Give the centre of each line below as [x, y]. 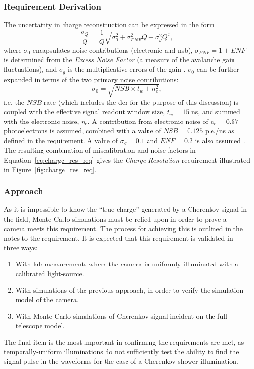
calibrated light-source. [50, 274]
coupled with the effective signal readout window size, [85, 112]
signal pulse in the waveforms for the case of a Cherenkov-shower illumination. [121, 361]
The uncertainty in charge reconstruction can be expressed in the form [109, 25]
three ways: [21, 247]
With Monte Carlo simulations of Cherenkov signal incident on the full [121, 316]
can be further [218, 69]
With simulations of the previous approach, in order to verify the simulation [129, 290]
